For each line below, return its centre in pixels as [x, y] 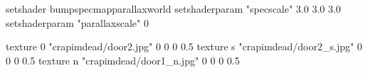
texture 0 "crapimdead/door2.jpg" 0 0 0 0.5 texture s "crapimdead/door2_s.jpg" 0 [184, 46]
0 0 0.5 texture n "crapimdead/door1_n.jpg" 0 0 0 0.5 [123, 60]
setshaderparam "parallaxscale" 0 [77, 22]
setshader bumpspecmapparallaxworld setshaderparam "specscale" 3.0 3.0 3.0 [173, 9]
